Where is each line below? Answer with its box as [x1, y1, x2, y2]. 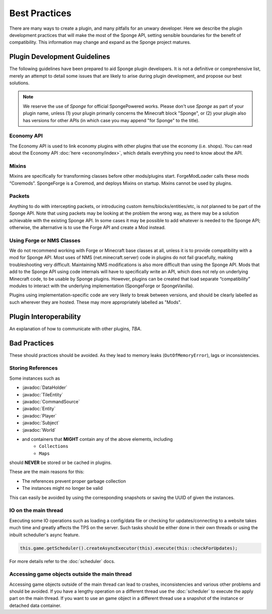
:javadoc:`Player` [22, 413, 57, 419]
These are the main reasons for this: [9, 469, 85, 475]
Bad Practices [9, 339, 54, 347]
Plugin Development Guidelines [9, 53, 110, 61]
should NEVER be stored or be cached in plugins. [9, 459, 112, 466]
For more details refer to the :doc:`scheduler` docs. [9, 558, 115, 564]
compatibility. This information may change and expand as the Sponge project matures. [9, 39, 191, 45]
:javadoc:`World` [22, 427, 56, 433]
